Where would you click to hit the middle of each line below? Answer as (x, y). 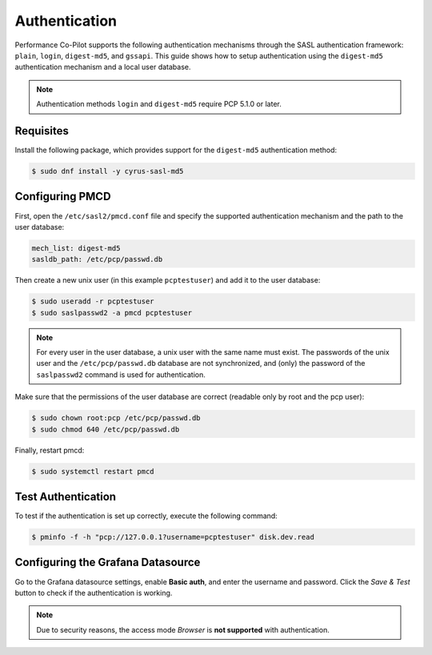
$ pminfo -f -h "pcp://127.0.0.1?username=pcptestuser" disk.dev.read (173, 537)
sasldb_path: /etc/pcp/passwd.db (97, 259)
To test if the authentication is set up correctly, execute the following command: (146, 516)
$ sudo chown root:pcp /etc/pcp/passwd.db (116, 418)
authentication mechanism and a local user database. (103, 67)
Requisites (42, 131)
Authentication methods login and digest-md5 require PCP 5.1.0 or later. (159, 104)
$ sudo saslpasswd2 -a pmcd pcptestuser (112, 313)
